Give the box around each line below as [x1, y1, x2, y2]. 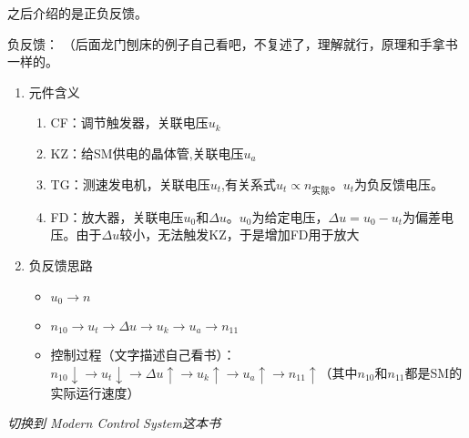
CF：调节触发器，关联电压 [50, 113, 209, 132]
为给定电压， [251, 207, 329, 226]
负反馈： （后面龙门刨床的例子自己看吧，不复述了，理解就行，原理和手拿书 [7, 34, 458, 53]
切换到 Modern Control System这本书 [7, 413, 220, 433]
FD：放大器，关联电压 [50, 207, 184, 226]
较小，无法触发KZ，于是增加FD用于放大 [119, 225, 360, 244]
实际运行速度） [50, 382, 140, 402]
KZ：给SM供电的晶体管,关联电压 [50, 143, 244, 162]
